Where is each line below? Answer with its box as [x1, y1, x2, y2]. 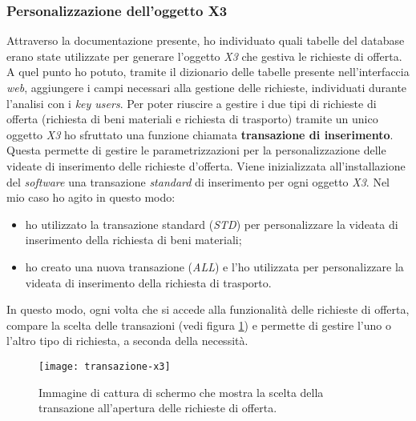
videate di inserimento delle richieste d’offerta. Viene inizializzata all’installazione [6, 157, 406, 174]
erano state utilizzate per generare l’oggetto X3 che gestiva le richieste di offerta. [6, 47, 402, 64]
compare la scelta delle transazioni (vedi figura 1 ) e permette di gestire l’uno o [6, 316, 391, 333]
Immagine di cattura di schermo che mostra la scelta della [38, 383, 324, 400]
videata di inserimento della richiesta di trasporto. [25, 274, 272, 291]
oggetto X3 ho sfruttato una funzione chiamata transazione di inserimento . [6, 126, 394, 142]
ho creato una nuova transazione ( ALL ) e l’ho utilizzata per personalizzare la [25, 258, 404, 275]
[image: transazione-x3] [38, 360, 171, 372]
